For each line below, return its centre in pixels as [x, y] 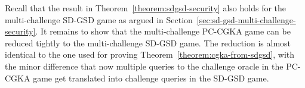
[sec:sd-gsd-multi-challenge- [246, 19]
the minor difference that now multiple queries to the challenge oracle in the [144, 66]
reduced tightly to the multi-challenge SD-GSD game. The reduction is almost [148, 43]
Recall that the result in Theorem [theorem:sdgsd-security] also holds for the [146, 8]
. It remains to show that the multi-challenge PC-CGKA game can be [163, 31]
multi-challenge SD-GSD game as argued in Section [99, 19]
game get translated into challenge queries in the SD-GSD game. [151, 78]
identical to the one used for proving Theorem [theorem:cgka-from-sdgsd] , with [150, 54]
